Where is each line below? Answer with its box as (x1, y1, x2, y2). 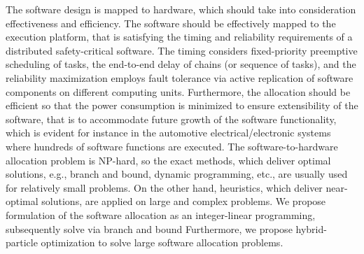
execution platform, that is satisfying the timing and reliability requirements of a (6, 29, 353, 44)
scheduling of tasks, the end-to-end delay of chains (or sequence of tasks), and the (6, 57, 356, 71)
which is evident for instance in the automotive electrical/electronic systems (6, 125, 331, 140)
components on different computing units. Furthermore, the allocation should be (6, 84, 351, 99)
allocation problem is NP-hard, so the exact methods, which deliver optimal (6, 153, 331, 167)
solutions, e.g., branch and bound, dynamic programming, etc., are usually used (6, 167, 348, 181)
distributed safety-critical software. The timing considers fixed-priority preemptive (6, 43, 358, 57)
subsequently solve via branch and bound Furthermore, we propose (6, 221, 293, 236)
